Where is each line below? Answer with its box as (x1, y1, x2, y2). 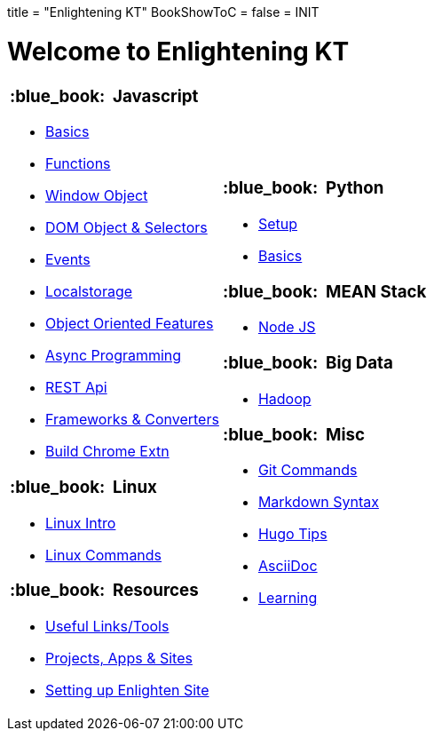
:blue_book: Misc (222, 424, 365, 445)
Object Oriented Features (45, 314, 214, 333)
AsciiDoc (257, 557, 318, 575)
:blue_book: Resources (10, 580, 199, 601)
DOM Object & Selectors (45, 218, 208, 237)
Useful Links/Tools (45, 617, 170, 636)
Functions (45, 155, 111, 173)
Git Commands (257, 461, 358, 480)
